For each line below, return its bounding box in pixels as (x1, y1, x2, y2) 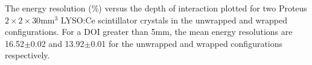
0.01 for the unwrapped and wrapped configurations (91, 37, 283, 49)
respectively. (5, 49, 50, 61)
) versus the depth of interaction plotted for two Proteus (98, 2, 307, 14)
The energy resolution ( (5, 2, 92, 14)
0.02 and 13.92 (30, 37, 84, 49)
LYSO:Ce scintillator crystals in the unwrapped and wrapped (60, 13, 287, 26)
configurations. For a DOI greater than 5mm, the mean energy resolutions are (5, 25, 293, 38)
